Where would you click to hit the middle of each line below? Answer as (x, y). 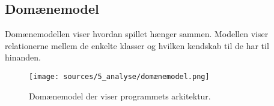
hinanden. (23, 57)
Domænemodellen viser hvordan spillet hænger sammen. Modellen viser (137, 34)
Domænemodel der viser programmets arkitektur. (120, 96)
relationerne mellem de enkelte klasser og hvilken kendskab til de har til (137, 45)
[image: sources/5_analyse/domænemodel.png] (119, 76)
